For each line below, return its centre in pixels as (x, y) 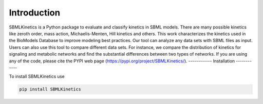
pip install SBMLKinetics (50, 89)
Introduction (35, 13)
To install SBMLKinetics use (37, 76)
